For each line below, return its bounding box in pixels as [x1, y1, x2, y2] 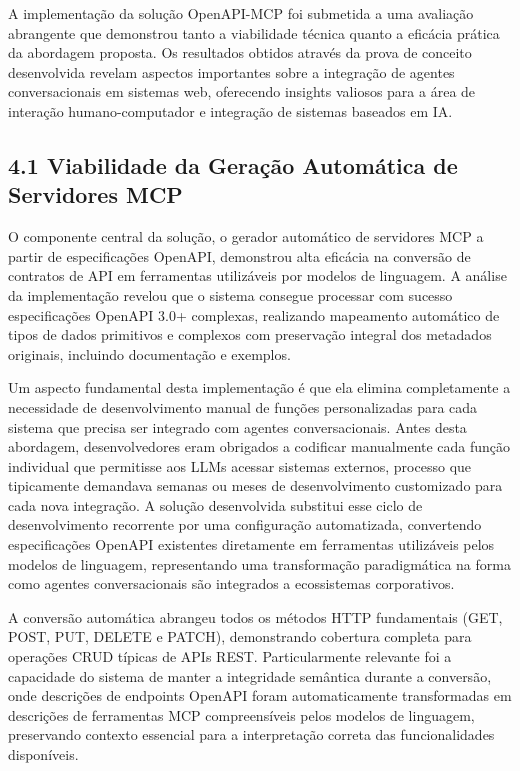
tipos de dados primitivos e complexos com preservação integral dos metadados [8, 324, 492, 345]
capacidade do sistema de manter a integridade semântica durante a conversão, [8, 665, 492, 686]
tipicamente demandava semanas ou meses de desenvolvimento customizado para [8, 475, 503, 496]
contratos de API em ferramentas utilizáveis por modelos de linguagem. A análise [8, 265, 507, 286]
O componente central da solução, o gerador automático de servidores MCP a [8, 226, 484, 247]
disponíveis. [8, 744, 79, 764]
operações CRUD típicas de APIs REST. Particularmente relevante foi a [8, 646, 452, 667]
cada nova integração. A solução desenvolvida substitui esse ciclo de [8, 494, 423, 515]
